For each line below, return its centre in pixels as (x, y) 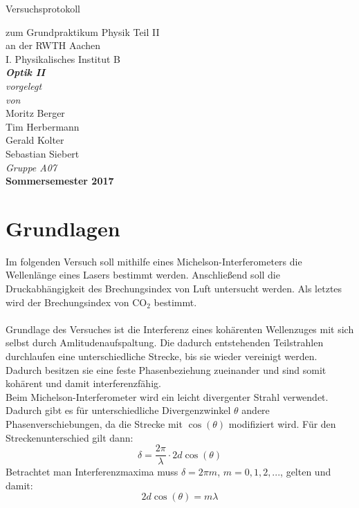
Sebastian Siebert (43, 153)
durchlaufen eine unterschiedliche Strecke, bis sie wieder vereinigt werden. (162, 356)
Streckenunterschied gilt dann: (70, 437)
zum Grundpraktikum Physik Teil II (83, 31)
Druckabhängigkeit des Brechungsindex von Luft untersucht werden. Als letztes (174, 289)
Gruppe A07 (31, 167)
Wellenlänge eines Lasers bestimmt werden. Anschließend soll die (143, 275)
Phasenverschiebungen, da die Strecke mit (94, 423)
